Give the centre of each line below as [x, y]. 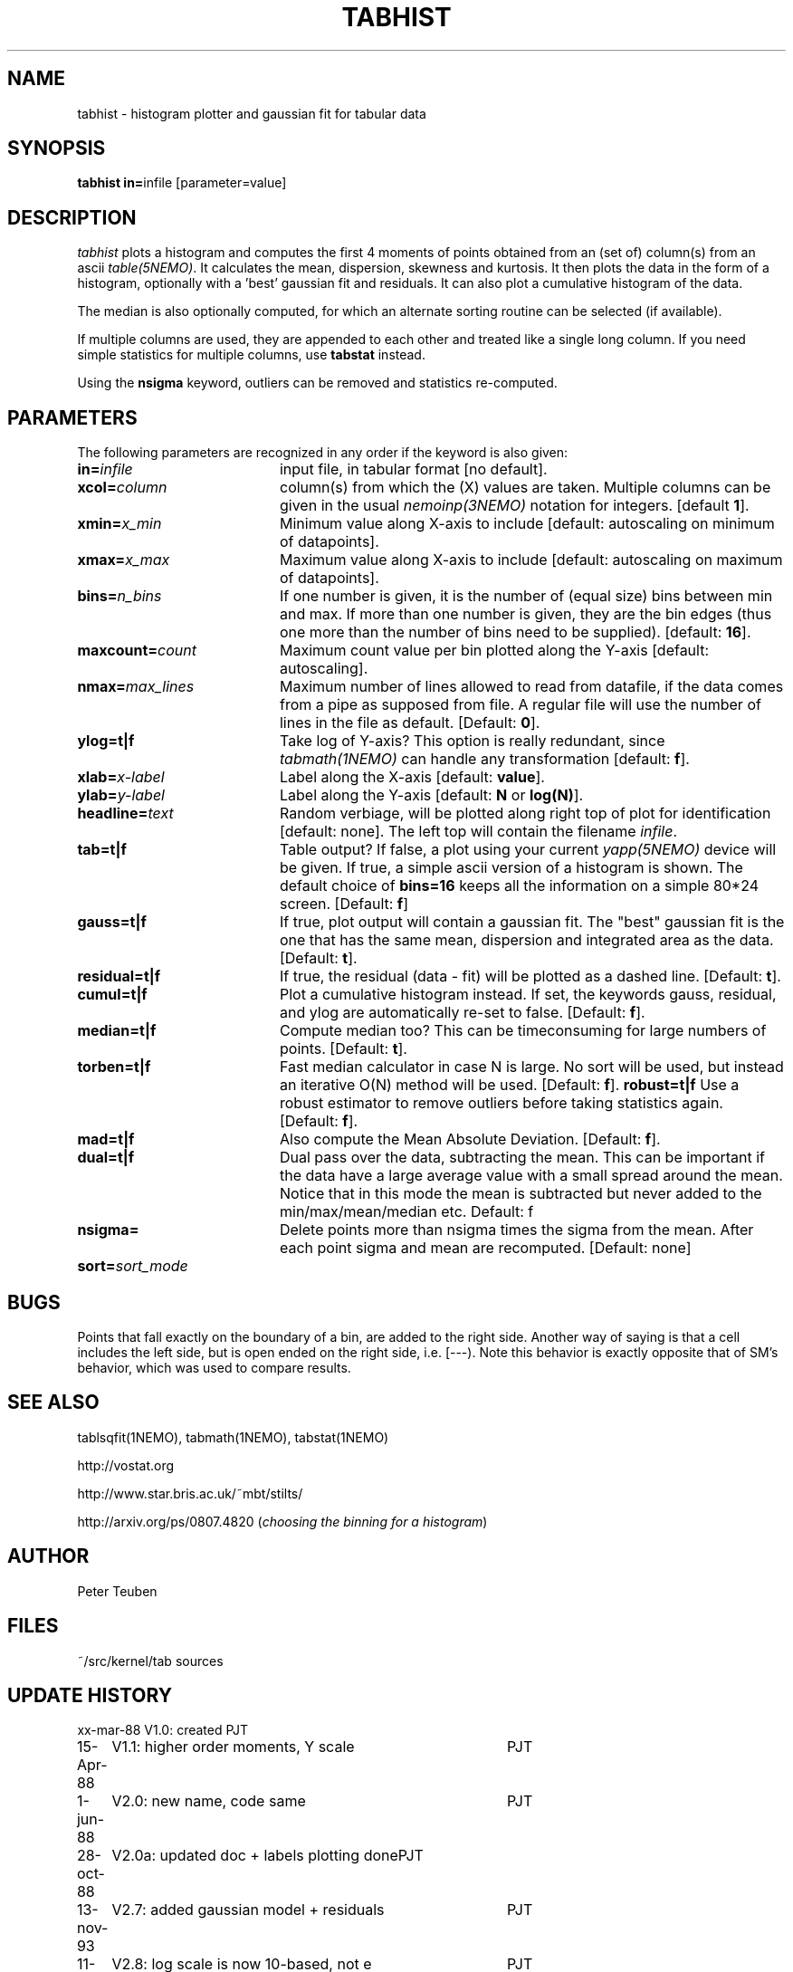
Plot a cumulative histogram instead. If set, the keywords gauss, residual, [528, 995]
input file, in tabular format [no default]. [413, 469]
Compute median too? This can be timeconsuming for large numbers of [523, 1031]
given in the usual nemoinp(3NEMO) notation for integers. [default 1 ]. [514, 506]
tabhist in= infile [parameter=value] [182, 183]
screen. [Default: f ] [344, 904]
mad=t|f [106, 1139]
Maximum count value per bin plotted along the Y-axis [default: [494, 651]
